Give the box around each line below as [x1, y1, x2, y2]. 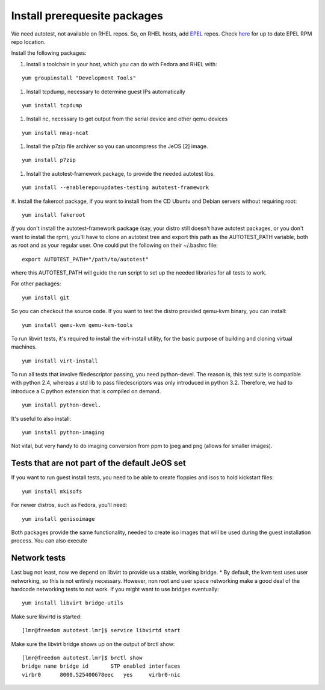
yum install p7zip [22, 157, 76, 164]
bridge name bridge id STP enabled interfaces [22, 663, 181, 670]
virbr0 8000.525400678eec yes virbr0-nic [22, 671, 181, 678]
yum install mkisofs [22, 488, 82, 495]
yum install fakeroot [22, 211, 85, 219]
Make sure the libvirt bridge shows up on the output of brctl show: [11, 640, 175, 647]
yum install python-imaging [22, 429, 105, 436]
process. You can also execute [11, 537, 87, 544]
